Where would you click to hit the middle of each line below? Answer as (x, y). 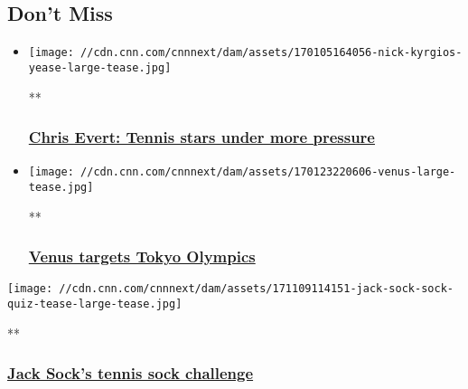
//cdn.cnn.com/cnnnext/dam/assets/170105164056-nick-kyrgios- (271, 53)
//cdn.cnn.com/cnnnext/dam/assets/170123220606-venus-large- (268, 172)
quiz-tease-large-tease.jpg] (95, 304)
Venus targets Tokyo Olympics (142, 256)
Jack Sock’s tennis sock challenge (131, 373)
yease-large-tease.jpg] (100, 67)
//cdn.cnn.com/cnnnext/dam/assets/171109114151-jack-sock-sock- (256, 289)
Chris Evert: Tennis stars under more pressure (201, 137)
